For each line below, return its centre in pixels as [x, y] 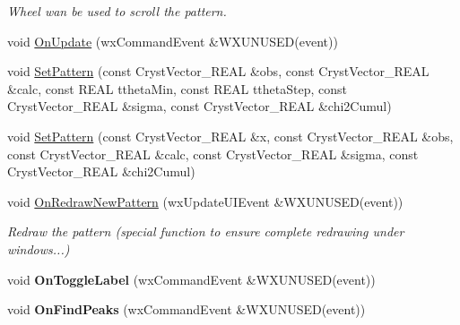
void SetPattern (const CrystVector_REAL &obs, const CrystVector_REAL [218, 71]
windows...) [39, 248]
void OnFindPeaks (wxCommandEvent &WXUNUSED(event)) [187, 309]
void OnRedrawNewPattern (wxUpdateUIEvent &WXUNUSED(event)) [205, 201]
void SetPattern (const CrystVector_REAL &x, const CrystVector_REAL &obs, [230, 136]
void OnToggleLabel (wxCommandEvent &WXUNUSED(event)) [191, 279]
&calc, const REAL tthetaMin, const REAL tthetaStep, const [178, 88]
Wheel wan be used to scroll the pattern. [117, 11]
